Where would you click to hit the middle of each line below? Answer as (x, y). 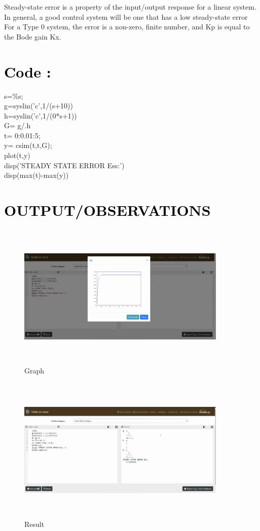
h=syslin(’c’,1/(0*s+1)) (41, 115)
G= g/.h (17, 125)
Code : (28, 71)
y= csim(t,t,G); (28, 145)
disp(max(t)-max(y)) (36, 175)
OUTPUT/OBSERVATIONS (107, 210)
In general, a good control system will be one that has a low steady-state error (126, 16)
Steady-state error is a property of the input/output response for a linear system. (130, 7)
